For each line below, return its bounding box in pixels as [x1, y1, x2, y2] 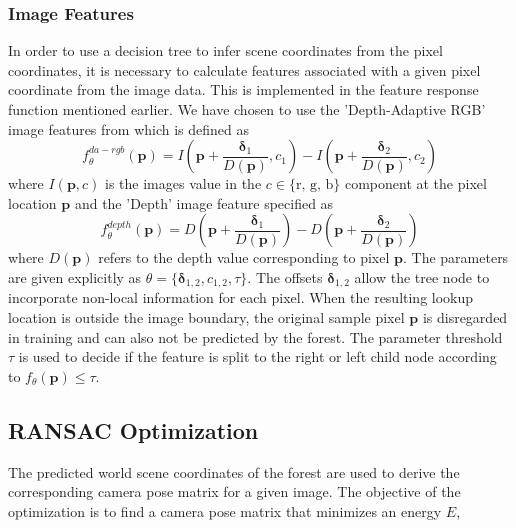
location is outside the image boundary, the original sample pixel [8, 307, 405, 328]
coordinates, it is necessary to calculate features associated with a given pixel [8, 59, 481, 80]
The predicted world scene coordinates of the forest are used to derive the [8, 461, 460, 482]
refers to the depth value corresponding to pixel [98, 247, 390, 268]
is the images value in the [105, 173, 262, 194]
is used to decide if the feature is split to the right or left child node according [18, 346, 497, 367]
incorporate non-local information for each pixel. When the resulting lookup [8, 287, 474, 308]
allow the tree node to [354, 266, 490, 287]
